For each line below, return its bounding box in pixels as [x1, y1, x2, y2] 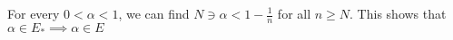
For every [7, 4, 60, 22]
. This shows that [350, 4, 447, 22]
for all [277, 4, 311, 22]
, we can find [118, 4, 190, 22]
